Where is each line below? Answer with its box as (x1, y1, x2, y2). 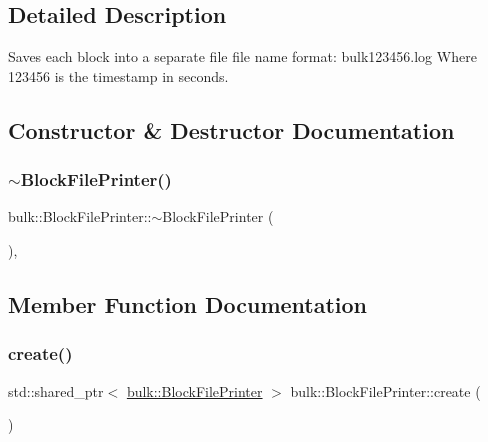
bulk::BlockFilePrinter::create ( (290, 380, 481, 401)
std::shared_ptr (8, 380, 104, 401)
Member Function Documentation (8, 288, 368, 319)
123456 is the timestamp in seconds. (8, 65, 229, 86)
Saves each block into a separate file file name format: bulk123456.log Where (8, 46, 477, 67)
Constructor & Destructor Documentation (8, 114, 455, 145)
